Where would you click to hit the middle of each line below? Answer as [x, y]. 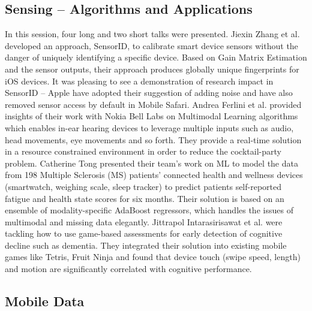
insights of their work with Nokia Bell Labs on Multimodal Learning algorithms [151, 116]
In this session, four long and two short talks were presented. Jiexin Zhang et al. [152, 34]
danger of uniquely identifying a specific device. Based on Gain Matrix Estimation [156, 57]
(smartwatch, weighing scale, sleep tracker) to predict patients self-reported [143, 186]
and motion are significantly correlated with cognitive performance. [128, 269]
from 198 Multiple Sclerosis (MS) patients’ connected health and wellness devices [154, 175]
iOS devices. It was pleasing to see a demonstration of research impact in [139, 81]
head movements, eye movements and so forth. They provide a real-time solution [153, 139]
